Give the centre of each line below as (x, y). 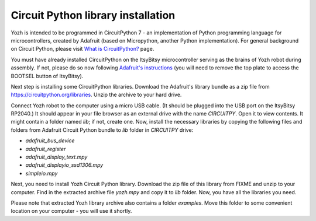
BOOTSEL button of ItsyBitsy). (47, 76)
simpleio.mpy (42, 173)
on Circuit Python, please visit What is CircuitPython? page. (83, 49)
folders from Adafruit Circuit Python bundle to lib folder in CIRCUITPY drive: (102, 130)
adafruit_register (46, 149)
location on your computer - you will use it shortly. (71, 211)
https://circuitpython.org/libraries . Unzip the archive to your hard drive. (96, 95)
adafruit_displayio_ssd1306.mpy (64, 165)
